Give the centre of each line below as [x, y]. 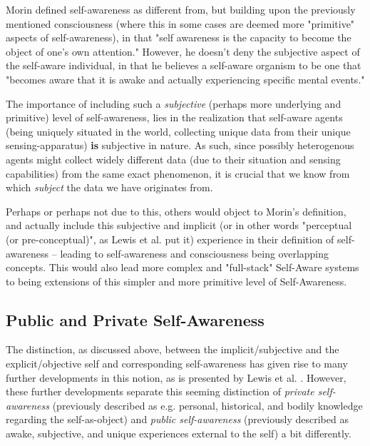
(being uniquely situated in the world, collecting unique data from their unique [178, 131]
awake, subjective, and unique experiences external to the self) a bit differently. [179, 434]
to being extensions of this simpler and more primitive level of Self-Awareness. [176, 281]
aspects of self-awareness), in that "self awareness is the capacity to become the [179, 37]
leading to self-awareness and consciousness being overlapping [195, 253]
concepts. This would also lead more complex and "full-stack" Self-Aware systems [183, 267]
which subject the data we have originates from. [109, 187]
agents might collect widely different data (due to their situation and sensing [173, 159]
